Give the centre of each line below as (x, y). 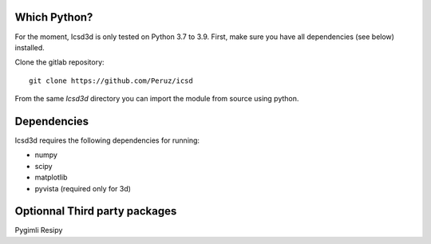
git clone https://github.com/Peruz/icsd (111, 81)
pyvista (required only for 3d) (83, 188)
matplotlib (51, 177)
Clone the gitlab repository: (59, 62)
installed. (30, 47)
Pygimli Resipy (39, 230)
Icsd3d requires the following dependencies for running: (107, 140)
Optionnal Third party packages (96, 211)
